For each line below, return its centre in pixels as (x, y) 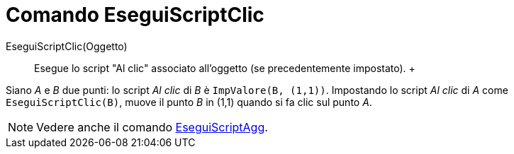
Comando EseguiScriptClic (135, 15)
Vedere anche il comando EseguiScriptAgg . (152, 127)
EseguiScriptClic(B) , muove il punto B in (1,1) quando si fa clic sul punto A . (189, 102)
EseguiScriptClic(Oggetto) (67, 46)
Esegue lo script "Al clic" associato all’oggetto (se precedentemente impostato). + (225, 68)
